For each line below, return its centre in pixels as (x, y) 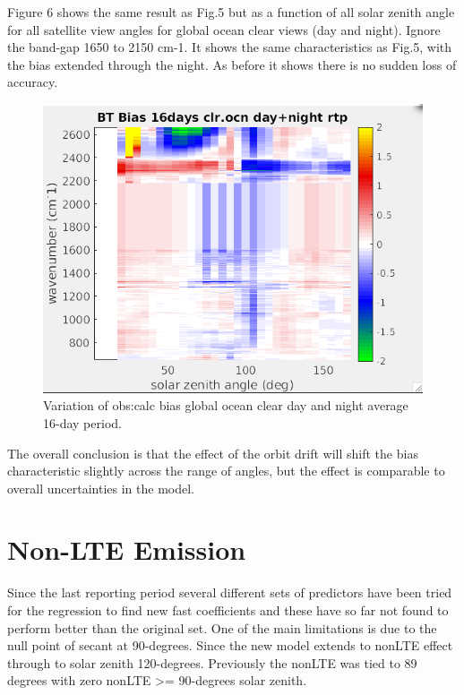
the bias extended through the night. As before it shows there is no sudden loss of (232, 64)
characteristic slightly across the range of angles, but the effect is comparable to (226, 471)
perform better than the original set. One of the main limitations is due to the (222, 627)
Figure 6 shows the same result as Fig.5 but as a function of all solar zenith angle (231, 12)
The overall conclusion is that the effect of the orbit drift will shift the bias (213, 453)
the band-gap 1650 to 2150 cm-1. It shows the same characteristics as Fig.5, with (230, 47)
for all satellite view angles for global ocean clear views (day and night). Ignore (224, 29)
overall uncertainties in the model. (101, 488)
